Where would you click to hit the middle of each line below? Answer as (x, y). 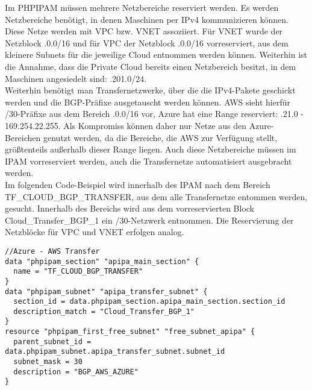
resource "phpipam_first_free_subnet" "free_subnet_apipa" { (130, 332)
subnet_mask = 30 (48, 362)
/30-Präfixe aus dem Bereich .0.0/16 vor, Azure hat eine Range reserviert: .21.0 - (154, 114)
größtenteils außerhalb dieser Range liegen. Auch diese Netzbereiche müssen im (151, 149)
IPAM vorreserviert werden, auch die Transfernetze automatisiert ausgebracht (148, 161)
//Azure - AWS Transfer (52, 251)
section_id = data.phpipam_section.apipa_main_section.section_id (149, 302)
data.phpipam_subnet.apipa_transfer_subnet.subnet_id (115, 352)
